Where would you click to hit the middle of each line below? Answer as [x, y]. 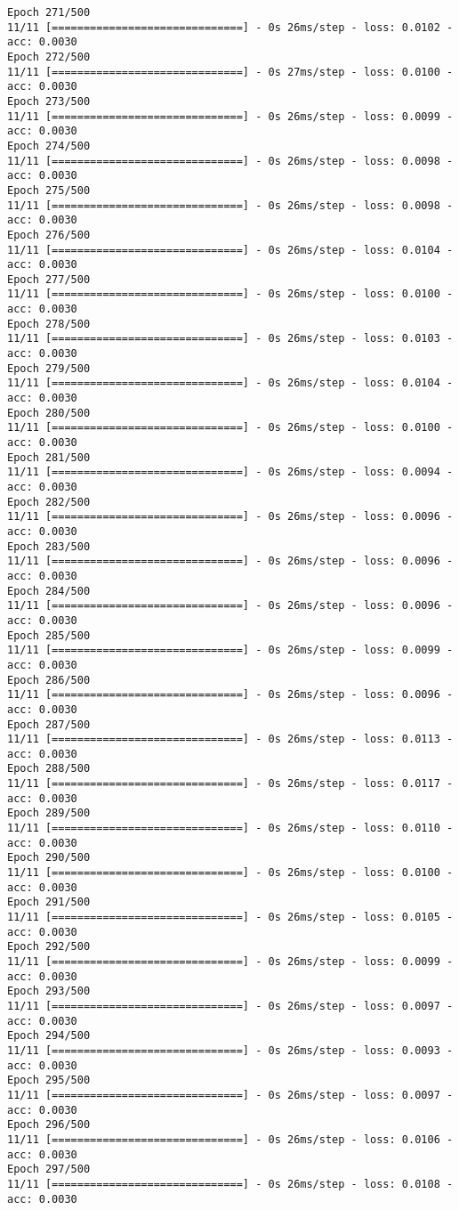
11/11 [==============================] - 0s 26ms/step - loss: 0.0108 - [230, 1184]
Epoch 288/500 [49, 769]
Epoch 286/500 [49, 680]
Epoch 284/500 [49, 591]
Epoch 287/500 [49, 724]
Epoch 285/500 [49, 635]
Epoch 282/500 [49, 502]
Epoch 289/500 [49, 813]
